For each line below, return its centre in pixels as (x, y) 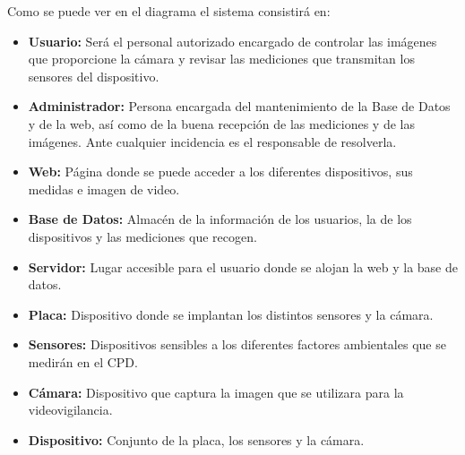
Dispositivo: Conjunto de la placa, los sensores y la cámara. (196, 439)
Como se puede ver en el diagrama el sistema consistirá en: (169, 11)
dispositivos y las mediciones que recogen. (142, 236)
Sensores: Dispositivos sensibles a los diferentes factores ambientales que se (237, 344)
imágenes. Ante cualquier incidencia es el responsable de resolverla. (212, 141)
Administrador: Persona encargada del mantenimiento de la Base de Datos (239, 106)
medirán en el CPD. (83, 361)
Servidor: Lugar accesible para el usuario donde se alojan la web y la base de (243, 266)
